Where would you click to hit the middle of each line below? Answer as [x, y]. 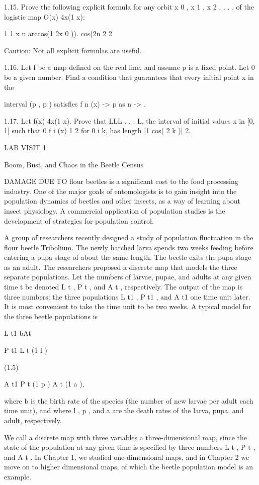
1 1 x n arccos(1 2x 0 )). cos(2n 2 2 [58, 33]
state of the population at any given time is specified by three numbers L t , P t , [130, 447]
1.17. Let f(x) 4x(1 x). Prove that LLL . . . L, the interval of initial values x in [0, [129, 120]
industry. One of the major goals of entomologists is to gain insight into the [120, 191]
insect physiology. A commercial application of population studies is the [115, 210]
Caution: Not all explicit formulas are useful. [73, 50]
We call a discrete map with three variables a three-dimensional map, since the [126, 437]
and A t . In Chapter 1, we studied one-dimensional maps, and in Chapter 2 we [127, 457]
